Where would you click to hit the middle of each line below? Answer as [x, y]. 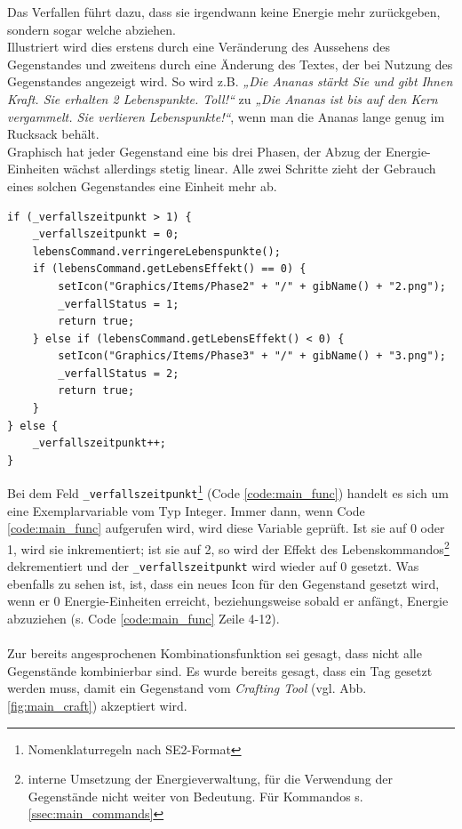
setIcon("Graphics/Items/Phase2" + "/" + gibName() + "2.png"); [252, 286]
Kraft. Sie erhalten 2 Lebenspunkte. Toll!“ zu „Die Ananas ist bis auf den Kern [223, 98]
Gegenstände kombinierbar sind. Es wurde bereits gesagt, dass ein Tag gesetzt [220, 670]
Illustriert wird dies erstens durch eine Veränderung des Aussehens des [199, 47]
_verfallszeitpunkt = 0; [106, 234]
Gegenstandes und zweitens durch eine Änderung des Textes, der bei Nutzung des [230, 64]
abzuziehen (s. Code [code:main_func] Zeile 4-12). [143, 619]
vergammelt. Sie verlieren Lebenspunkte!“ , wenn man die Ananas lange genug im [226, 116]
